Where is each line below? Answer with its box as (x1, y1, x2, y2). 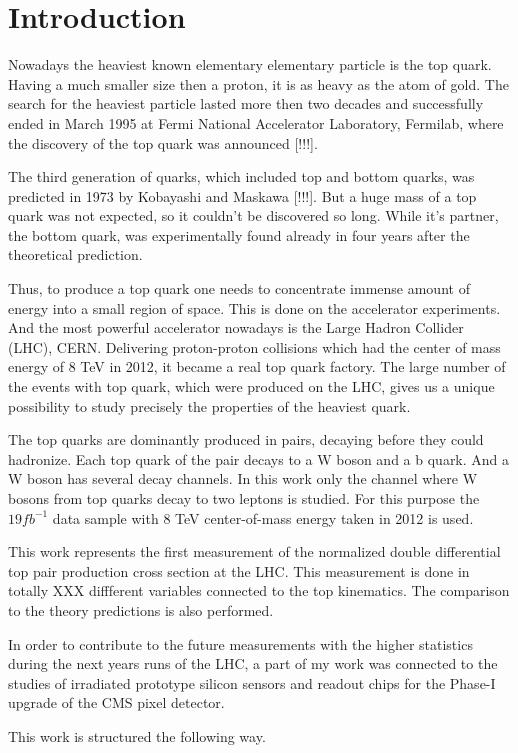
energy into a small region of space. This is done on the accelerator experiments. (8, 297, 501, 318)
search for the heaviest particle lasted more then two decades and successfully (8, 93, 484, 114)
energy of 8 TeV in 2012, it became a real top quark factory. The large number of (8, 356, 506, 377)
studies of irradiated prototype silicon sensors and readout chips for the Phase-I (8, 672, 496, 693)
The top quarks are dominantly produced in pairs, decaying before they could (8, 429, 484, 450)
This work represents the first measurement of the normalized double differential (8, 541, 501, 562)
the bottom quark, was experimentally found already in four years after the (8, 224, 470, 245)
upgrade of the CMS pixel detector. (8, 692, 225, 713)
